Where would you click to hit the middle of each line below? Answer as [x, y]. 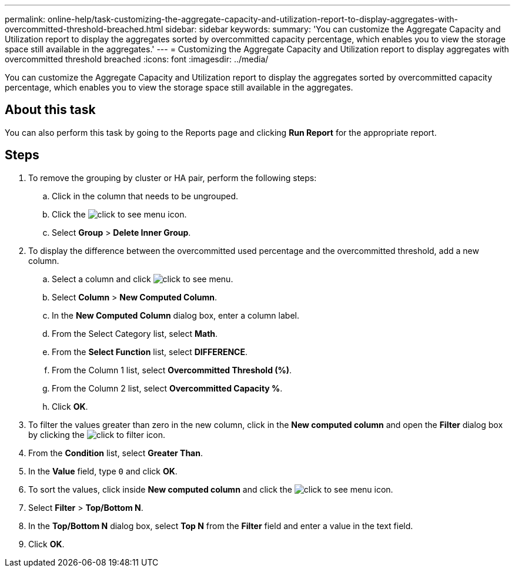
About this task [50, 110]
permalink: [25, 19]
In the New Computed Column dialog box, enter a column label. [175, 315]
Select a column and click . [143, 279]
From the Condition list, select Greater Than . [116, 453]
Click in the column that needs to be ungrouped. [145, 196]
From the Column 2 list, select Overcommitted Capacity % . [167, 388]
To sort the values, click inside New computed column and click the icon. [211, 489]
